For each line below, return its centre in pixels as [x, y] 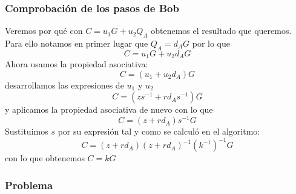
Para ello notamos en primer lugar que [77, 43]
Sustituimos [27, 131]
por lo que [211, 43]
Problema [29, 185]
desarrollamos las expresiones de [64, 85]
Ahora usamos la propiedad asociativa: [77, 64]
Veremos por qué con [44, 31]
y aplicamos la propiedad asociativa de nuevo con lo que [109, 109]
